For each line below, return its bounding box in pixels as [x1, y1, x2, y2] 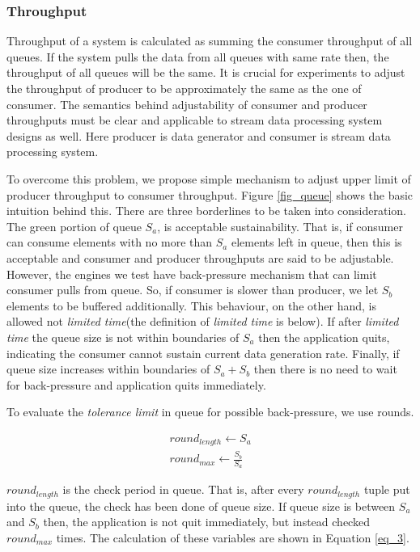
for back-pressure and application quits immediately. [6, 376, 266, 393]
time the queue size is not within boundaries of [6, 328, 240, 345]
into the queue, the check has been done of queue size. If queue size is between [6, 497, 396, 514]
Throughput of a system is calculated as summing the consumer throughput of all [6, 32, 413, 49]
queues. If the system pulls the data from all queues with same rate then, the [6, 48, 389, 65]
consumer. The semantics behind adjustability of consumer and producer [6, 95, 367, 112]
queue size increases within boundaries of [6, 360, 210, 377]
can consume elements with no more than [6, 234, 213, 251]
